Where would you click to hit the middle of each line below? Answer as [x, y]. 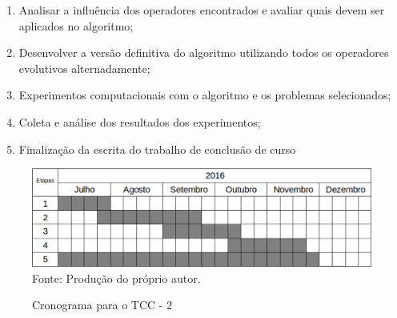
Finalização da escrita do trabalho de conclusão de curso [157, 149]
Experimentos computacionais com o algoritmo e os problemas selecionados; [205, 95]
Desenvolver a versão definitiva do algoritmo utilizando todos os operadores [204, 52]
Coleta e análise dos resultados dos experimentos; [140, 121]
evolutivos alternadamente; [84, 68]
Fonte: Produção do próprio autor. [116, 278]
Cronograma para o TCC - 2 [102, 305]
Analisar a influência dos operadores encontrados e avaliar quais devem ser [202, 10]
